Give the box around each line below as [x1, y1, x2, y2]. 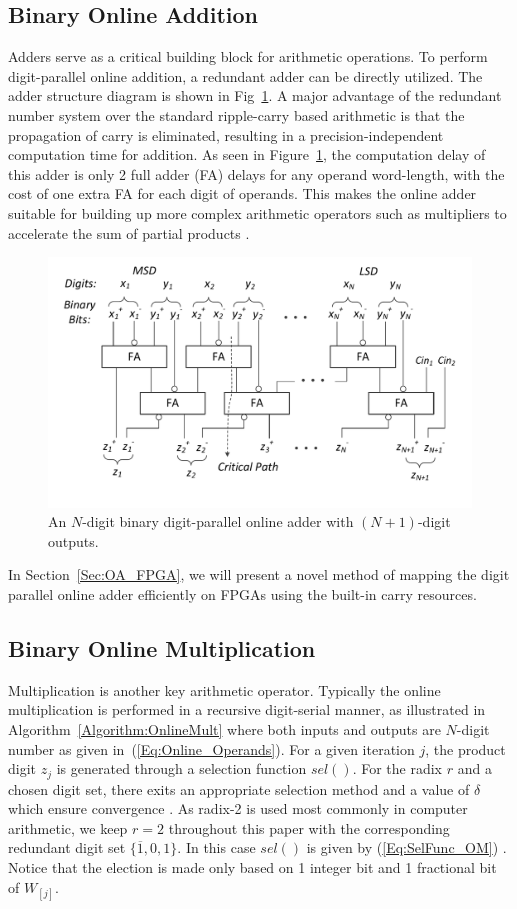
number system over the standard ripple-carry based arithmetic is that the [8, 104, 465, 125]
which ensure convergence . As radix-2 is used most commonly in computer [8, 798, 468, 819]
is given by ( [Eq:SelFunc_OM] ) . [306, 837, 507, 858]
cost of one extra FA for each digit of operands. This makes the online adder [8, 183, 477, 204]
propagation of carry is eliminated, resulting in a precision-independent [8, 124, 444, 145]
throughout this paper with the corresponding [168, 817, 450, 838]
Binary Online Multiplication [8, 633, 316, 663]
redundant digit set [8, 837, 126, 858]
